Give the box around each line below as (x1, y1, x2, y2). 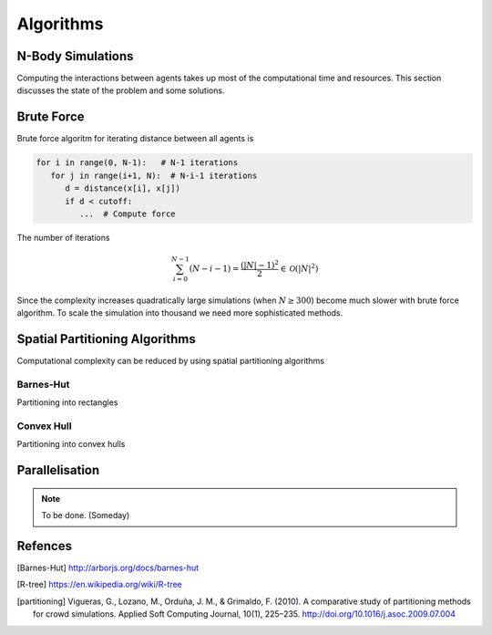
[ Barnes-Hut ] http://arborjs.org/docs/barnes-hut (16, 562, 200, 574)
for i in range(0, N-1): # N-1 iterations (36, 158, 239, 168)
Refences (16, 538, 73, 554)
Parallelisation (16, 463, 100, 478)
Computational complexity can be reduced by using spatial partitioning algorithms (16, 356, 325, 367)
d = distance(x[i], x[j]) (65, 183, 181, 193)
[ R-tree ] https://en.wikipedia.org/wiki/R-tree (16, 579, 182, 590)
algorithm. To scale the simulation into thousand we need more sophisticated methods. (16, 307, 343, 318)
